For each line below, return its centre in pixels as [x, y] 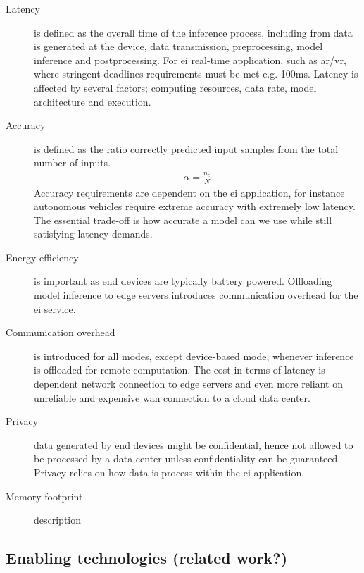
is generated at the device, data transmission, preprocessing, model [178, 46]
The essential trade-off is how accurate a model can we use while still [183, 220]
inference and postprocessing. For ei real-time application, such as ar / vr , [190, 60]
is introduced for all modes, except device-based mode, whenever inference [194, 356]
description [58, 520]
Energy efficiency [42, 257]
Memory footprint [44, 496]
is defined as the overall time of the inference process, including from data [193, 32]
